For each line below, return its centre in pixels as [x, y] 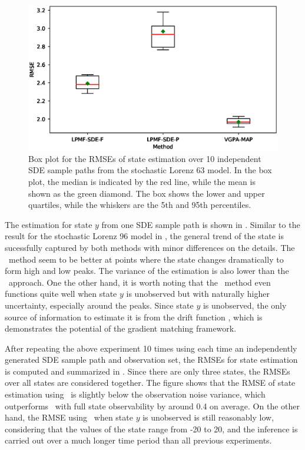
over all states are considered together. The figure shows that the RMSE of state [150, 383]
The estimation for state [49, 224]
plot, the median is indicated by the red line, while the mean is [142, 181]
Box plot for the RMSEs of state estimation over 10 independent [145, 158]
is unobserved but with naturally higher [198, 294]
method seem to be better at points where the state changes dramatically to [146, 259]
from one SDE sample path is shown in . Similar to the [201, 224]
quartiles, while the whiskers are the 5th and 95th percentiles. [140, 205]
